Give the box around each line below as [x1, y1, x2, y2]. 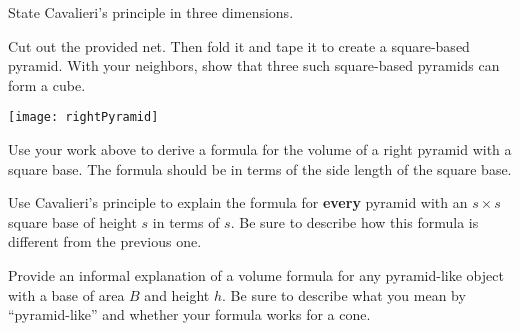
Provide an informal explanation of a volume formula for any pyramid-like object [8, 265, 504, 285]
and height [144, 284, 210, 305]
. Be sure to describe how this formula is [230, 211, 479, 232]
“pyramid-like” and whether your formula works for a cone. [8, 304, 371, 325]
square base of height [8, 211, 137, 232]
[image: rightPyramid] [8, 110, 159, 125]
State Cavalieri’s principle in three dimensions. [8, 2, 294, 22]
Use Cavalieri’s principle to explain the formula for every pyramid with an [8, 192, 468, 213]
